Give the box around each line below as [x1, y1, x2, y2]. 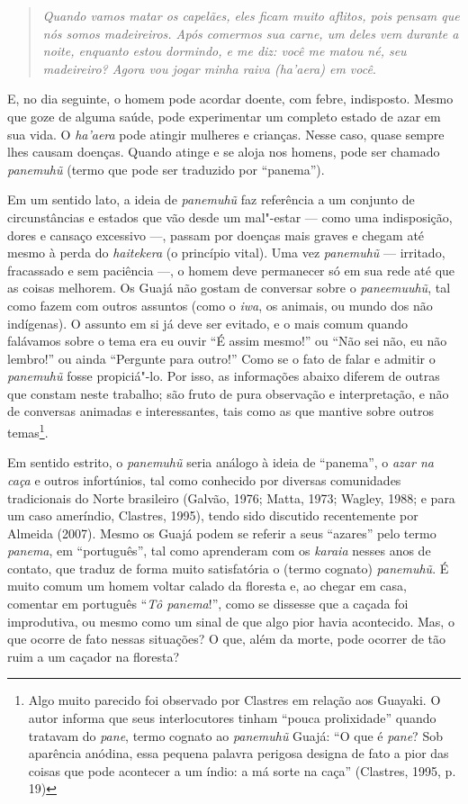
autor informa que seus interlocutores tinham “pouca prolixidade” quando [28, 709, 436, 727]
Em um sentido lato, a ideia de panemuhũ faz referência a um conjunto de [7, 190, 415, 209]
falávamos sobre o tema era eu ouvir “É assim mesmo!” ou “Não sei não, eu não [7, 331, 447, 350]
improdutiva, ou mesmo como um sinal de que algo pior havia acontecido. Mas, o [7, 611, 454, 630]
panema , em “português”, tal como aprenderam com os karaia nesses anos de [7, 541, 431, 560]
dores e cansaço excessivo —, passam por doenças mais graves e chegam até [7, 225, 425, 244]
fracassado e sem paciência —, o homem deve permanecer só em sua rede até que [7, 260, 455, 279]
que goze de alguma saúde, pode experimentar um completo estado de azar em [7, 106, 441, 125]
